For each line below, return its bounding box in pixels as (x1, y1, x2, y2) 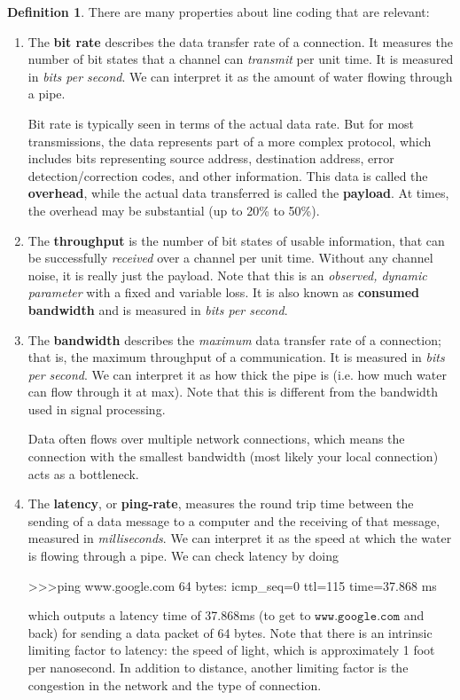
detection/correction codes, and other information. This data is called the (27, 166, 428, 185)
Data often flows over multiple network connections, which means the (27, 429, 405, 448)
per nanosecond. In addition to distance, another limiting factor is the (27, 658, 409, 676)
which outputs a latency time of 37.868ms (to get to (27, 606, 311, 625)
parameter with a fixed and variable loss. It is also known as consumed (27, 283, 419, 302)
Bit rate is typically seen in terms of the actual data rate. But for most (27, 114, 414, 132)
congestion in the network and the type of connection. (27, 675, 322, 694)
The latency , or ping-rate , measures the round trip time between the (27, 494, 414, 513)
